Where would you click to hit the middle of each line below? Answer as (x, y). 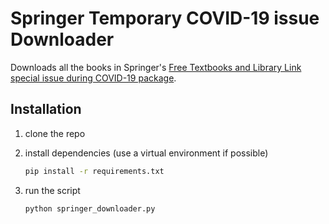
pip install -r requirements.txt (94, 171)
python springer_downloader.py (90, 208)
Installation (46, 109)
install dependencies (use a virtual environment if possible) (146, 153)
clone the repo (55, 133)
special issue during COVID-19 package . (93, 78)
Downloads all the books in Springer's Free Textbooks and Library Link (156, 67)
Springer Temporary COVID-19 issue (165, 18)
